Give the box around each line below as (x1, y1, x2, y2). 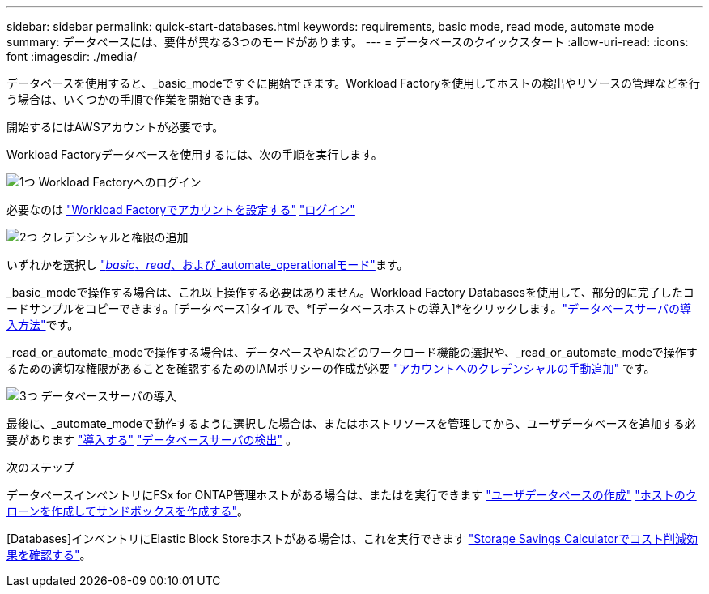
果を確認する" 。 (6, 548, 91, 562)
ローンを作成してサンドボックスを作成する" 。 (6, 504, 248, 518)
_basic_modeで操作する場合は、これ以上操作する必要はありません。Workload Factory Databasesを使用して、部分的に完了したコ (6, 285, 694, 299)
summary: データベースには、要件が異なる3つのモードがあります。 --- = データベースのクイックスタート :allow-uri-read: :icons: (6, 35, 689, 49)
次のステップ (6, 460, 74, 474)
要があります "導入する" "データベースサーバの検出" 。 (6, 433, 298, 447)
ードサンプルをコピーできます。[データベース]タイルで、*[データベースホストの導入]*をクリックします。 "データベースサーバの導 (6, 301, 692, 315)
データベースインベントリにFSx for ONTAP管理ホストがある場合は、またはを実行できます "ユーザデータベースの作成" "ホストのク (6, 488, 697, 502)
